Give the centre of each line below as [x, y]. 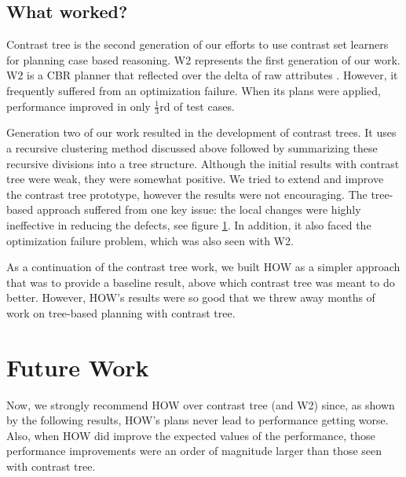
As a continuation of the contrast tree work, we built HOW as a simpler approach [203, 267]
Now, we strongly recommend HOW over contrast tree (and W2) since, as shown [201, 404]
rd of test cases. [197, 106]
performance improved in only [79, 106]
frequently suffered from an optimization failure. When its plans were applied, [194, 90]
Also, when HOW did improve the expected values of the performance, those [191, 435]
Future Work [78, 367]
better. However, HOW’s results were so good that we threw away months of [191, 297]
